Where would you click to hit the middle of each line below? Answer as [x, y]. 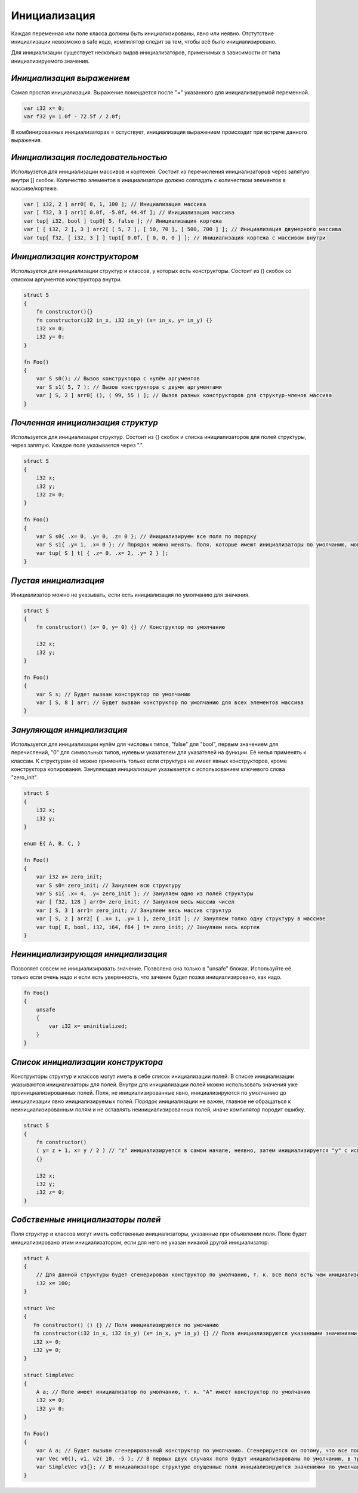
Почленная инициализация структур [84, 423]
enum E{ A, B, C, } [52, 843]
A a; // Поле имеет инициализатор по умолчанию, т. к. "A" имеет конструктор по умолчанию [173, 1392]
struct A [36, 1258]
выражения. [27, 140]
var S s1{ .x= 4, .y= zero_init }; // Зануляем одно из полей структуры [145, 894]
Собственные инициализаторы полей [86, 1220]
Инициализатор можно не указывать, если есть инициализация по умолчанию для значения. [130, 595]
